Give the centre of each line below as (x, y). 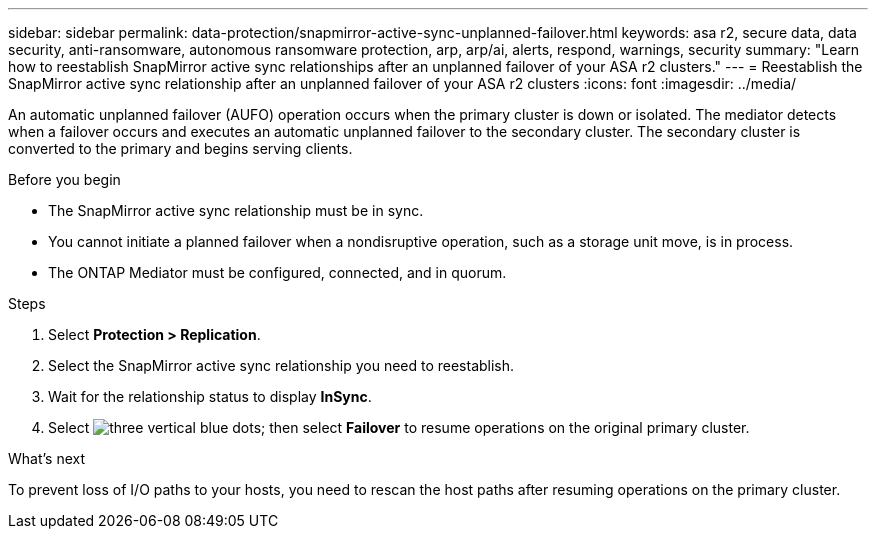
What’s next (47, 458)
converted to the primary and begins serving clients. (180, 148)
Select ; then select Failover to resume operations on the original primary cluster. (399, 427)
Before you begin (64, 179)
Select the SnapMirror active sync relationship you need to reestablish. (281, 365)
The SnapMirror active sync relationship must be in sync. (236, 210)
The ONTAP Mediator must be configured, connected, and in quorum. (277, 272)
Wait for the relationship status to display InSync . (210, 396)
